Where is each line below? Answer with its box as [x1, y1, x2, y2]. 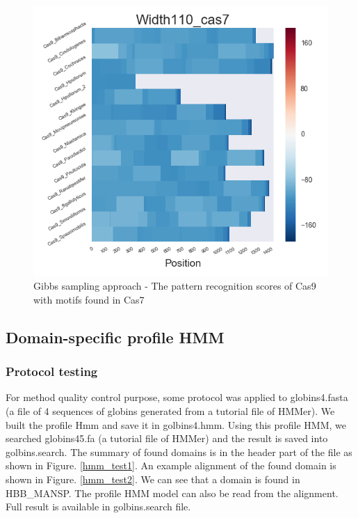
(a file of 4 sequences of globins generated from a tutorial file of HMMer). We [6, 404, 335, 418]
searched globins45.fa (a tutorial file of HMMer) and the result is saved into [6, 431, 328, 446]
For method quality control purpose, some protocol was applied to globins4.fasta [6, 390, 348, 405]
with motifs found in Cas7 [33, 292, 145, 306]
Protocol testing [6, 363, 98, 380]
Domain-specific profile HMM [6, 326, 225, 347]
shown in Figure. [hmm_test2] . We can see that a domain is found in [6, 472, 300, 486]
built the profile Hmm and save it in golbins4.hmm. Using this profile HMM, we [6, 417, 347, 432]
